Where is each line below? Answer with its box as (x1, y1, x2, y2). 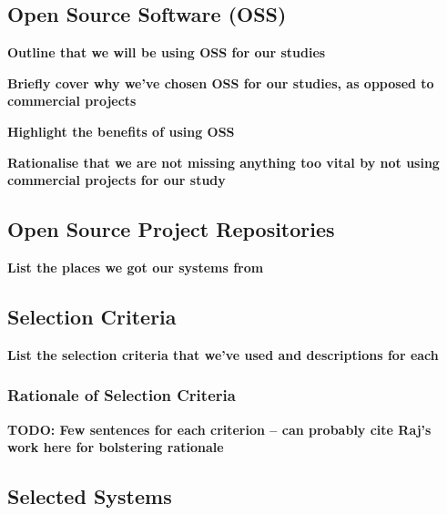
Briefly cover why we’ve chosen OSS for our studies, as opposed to (7, 73, 434, 92)
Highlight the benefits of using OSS (7, 121, 235, 140)
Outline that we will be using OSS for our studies (7, 43, 326, 62)
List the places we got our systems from (7, 257, 264, 276)
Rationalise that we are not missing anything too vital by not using (7, 152, 440, 171)
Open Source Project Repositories (7, 215, 335, 243)
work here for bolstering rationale (7, 438, 224, 457)
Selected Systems (7, 482, 172, 510)
